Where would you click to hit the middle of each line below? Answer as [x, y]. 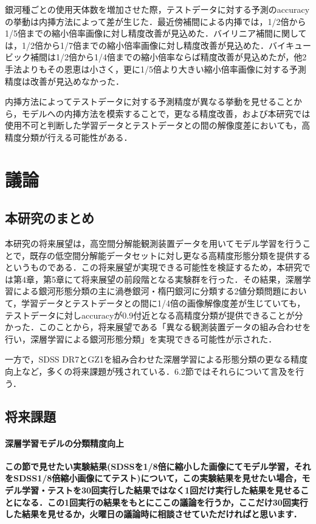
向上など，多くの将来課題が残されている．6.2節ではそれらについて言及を [150, 371]
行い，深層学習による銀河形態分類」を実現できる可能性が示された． [141, 338]
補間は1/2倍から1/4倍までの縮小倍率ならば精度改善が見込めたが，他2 [168, 57]
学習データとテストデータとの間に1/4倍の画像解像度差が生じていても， [163, 303]
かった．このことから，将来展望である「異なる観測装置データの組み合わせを [158, 327]
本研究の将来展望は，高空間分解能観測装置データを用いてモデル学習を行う [154, 243]
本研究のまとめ [50, 218]
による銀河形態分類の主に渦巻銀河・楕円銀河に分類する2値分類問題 [147, 291]
